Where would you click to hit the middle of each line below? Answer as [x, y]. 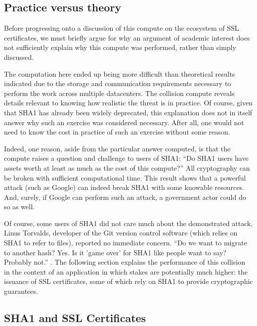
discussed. [19, 57]
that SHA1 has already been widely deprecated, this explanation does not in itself [128, 112]
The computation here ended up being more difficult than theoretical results [120, 73]
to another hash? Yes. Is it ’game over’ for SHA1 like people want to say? [115, 252]
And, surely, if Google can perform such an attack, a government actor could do [125, 197]
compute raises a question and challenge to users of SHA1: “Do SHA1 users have [126, 158]
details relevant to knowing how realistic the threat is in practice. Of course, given [128, 103]
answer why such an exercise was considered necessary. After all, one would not [124, 122]
